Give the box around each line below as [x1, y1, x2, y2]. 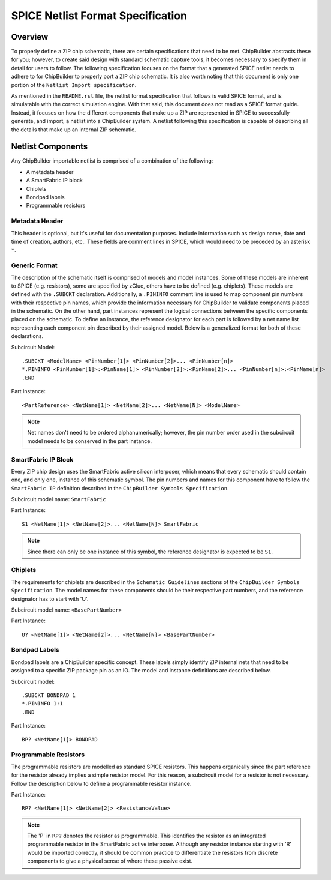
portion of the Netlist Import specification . [11, 81, 137, 88]
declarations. [11, 333, 44, 340]
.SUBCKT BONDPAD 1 [22, 692, 76, 699]
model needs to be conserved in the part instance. [27, 437, 152, 444]
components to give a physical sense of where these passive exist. [27, 857, 193, 864]
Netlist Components [11, 142, 88, 152]
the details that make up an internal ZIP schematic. [11, 126, 136, 133]
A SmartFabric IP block [26, 177, 83, 184]
